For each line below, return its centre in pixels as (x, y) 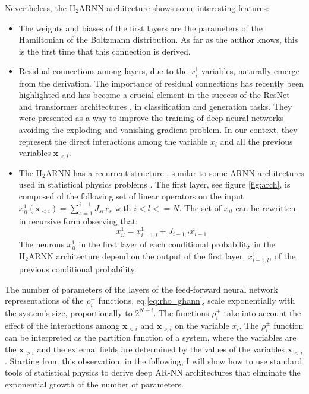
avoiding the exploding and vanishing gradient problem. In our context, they (158, 129)
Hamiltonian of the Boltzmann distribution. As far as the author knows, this (158, 39)
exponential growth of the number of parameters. (94, 384)
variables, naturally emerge (250, 71)
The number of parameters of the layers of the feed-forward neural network (141, 289)
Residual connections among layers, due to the (103, 71)
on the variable (202, 325)
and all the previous (256, 141)
